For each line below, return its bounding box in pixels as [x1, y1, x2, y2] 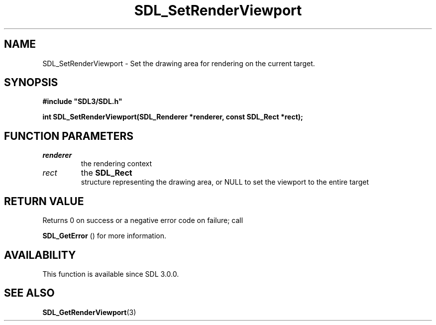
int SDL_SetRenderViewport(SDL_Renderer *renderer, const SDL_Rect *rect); [42, 112, 303, 121]
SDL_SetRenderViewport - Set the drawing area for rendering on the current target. [42, 59, 315, 68]
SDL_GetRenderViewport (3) [42, 308, 136, 317]
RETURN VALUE [4, 195, 84, 208]
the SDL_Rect [81, 168, 132, 178]
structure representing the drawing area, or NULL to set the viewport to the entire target [81, 178, 369, 187]
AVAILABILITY [4, 248, 76, 261]
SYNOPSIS [4, 76, 58, 89]
